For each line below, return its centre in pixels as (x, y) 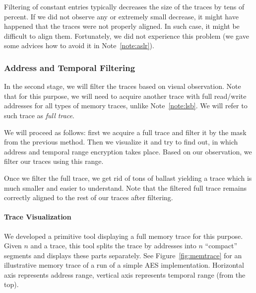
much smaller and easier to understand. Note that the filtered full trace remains (125, 187)
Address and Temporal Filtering (70, 67)
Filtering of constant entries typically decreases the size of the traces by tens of (124, 6)
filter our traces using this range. (54, 161)
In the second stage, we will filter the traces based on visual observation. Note (123, 86)
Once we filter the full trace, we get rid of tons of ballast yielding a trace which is (128, 178)
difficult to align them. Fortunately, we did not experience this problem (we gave (127, 36)
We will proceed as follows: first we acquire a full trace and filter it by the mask (125, 132)
